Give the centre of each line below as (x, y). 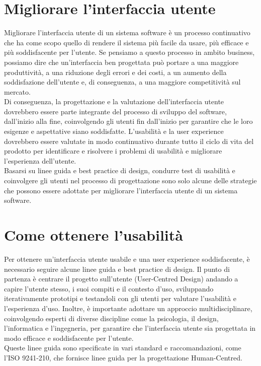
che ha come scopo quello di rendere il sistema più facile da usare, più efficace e (126, 42)
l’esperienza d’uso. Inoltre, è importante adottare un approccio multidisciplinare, (128, 308)
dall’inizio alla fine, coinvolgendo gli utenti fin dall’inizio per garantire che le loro (128, 121)
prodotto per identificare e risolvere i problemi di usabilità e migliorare (113, 151)
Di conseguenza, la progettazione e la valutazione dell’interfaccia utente (114, 101)
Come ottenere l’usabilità (94, 235)
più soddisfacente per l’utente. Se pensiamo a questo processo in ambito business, (129, 52)
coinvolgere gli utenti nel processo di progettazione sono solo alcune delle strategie (130, 180)
